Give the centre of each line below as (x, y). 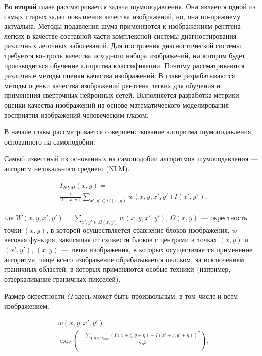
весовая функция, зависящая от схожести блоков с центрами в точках (111, 239)
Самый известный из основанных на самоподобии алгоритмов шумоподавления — (131, 158)
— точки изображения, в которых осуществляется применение (157, 249)
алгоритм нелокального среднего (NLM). (67, 168)
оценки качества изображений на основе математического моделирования (117, 104)
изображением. (27, 305)
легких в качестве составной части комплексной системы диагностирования (120, 35)
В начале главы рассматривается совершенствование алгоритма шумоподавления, (129, 132)
